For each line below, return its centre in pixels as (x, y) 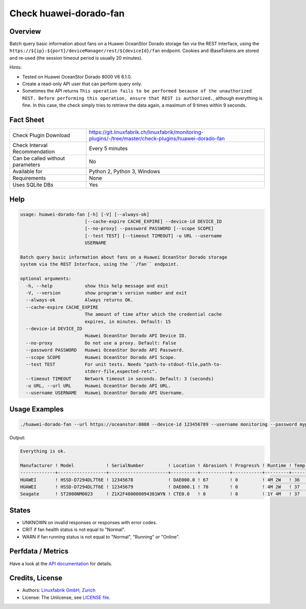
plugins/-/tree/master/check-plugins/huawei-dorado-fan (157, 139)
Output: (17, 438)
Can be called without (39, 158)
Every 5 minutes (108, 149)
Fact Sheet (27, 120)
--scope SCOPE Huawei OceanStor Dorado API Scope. (101, 357)
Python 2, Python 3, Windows (125, 172)
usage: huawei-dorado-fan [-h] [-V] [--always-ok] (85, 214)
